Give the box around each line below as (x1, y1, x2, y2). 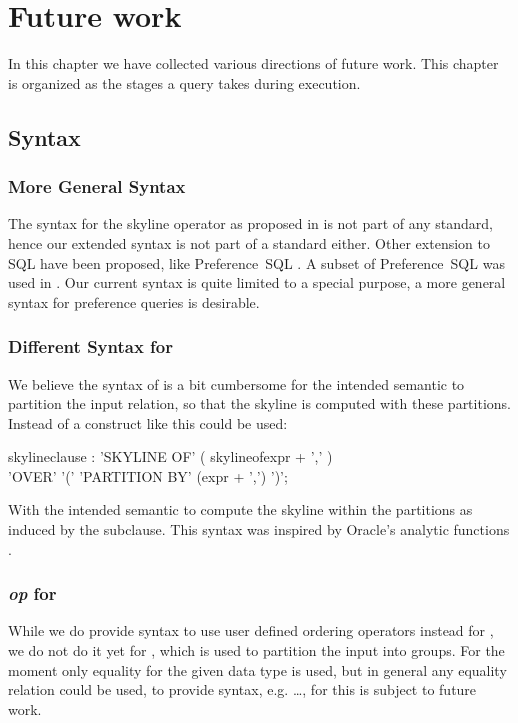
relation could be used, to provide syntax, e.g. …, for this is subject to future (8, 679, 477, 700)
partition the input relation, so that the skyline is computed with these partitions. (8, 393, 511, 414)
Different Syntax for (8, 334, 173, 359)
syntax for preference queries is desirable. (8, 291, 260, 312)
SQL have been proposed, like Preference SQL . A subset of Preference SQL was (8, 252, 505, 273)
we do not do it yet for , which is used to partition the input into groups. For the (8, 640, 505, 661)
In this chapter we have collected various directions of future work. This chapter (8, 53, 499, 74)
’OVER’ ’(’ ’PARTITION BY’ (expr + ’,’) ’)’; (8, 465, 288, 486)
